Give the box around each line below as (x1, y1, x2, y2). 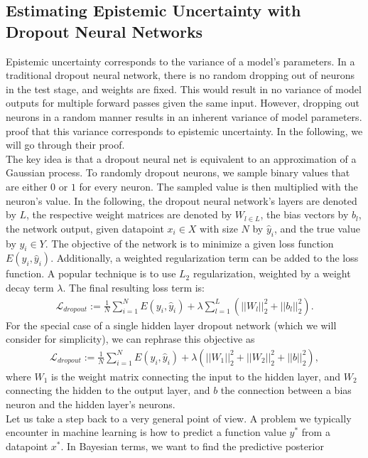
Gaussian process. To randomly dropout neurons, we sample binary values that (6, 165, 350, 180)
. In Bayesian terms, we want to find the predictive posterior (60, 438, 324, 453)
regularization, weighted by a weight (193, 266, 351, 281)
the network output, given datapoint (6, 220, 164, 235)
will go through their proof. (6, 137, 125, 152)
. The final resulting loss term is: (63, 279, 205, 294)
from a (301, 425, 330, 440)
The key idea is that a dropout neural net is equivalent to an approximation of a (6, 151, 357, 166)
